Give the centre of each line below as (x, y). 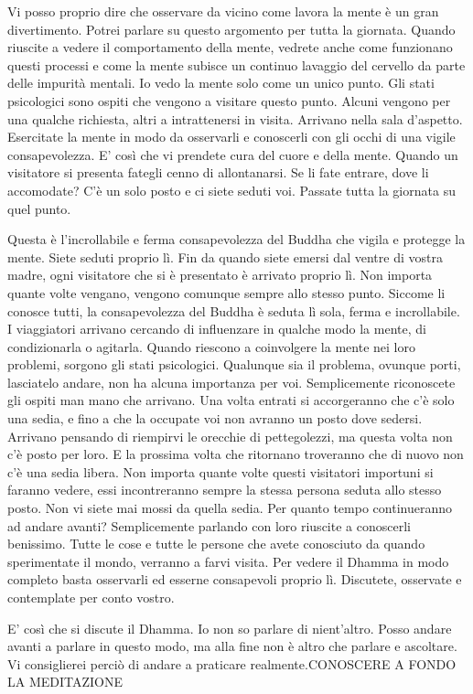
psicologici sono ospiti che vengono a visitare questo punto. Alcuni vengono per (229, 100)
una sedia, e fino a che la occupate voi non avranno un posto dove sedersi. (215, 418)
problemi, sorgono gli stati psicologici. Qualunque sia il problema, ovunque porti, (234, 364)
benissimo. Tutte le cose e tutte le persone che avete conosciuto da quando (216, 544)
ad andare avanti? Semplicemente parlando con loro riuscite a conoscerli (209, 525)
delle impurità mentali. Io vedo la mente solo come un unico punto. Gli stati (221, 83)
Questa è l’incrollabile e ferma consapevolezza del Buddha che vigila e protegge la (236, 239)
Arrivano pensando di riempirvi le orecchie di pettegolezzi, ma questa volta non (230, 436)
